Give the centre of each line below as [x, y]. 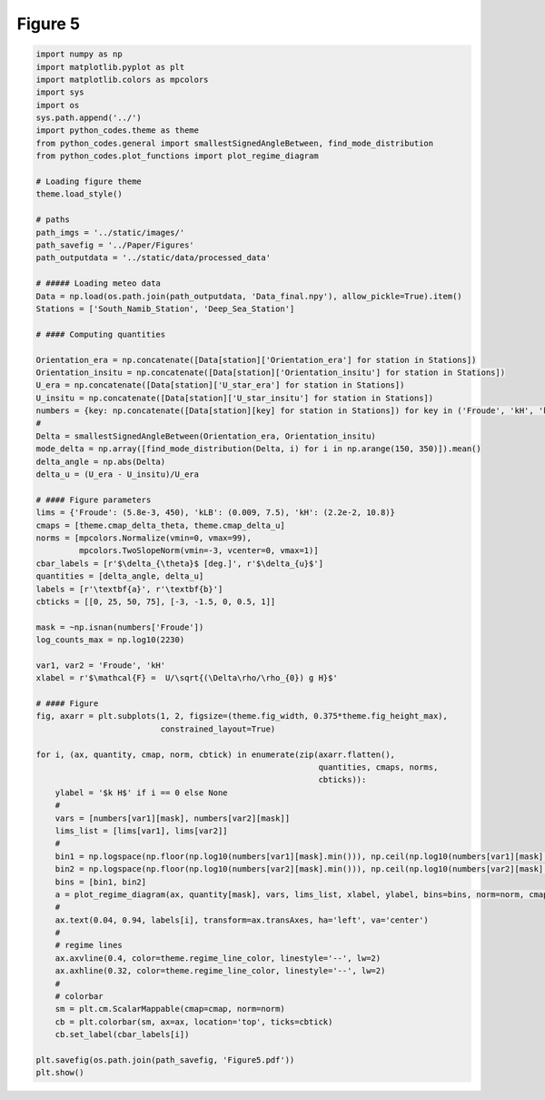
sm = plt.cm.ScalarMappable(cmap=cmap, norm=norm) [170, 1009]
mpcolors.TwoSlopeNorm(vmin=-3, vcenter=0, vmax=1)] [198, 551]
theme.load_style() [79, 194]
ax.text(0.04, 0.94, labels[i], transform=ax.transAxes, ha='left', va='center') [242, 920]
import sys [60, 92]
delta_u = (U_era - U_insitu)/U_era [118, 474]
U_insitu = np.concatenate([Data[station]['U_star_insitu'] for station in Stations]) [235, 398]
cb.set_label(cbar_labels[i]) [122, 1034]
